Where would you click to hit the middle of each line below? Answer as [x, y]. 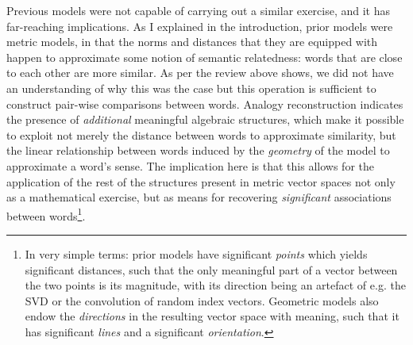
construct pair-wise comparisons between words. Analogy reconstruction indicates [205, 103]
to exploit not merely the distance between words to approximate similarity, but [201, 134]
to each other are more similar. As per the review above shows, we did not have [200, 73]
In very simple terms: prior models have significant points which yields [196, 253]
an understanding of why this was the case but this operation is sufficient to [191, 88]
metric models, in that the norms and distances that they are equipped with [192, 42]
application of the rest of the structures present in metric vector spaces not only [201, 181]
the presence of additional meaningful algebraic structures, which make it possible [205, 119]
